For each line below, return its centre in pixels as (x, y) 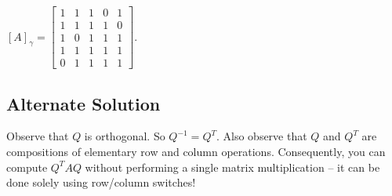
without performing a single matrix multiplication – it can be (232, 167)
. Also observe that (261, 136)
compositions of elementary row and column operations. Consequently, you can (196, 151)
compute (27, 167)
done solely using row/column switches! (101, 182)
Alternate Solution (83, 103)
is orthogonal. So (125, 136)
